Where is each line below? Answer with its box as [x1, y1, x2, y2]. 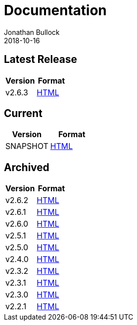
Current [4, 107, 43, 120]
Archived [4, 161, 49, 174]
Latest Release [4, 53, 77, 66]
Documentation [4, 2, 107, 19]
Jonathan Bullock [4, 28, 60, 36]
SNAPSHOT [5, 141, 48, 151]
